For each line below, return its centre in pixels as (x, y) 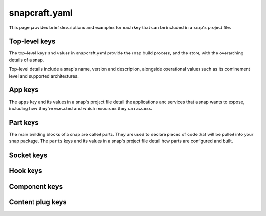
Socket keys (28, 155)
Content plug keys (38, 202)
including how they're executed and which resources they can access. (81, 108)
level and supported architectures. (44, 76)
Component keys (36, 187)
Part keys (24, 122)
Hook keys (26, 171)
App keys (24, 90)
